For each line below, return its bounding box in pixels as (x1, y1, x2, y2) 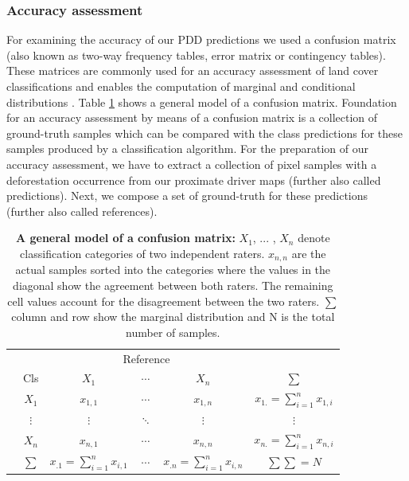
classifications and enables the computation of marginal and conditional (6, 78, 356, 94)
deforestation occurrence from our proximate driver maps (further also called (6, 171, 381, 188)
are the (291, 244, 326, 261)
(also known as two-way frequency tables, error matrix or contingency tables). (6, 46, 386, 63)
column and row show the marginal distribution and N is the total (11, 308, 335, 325)
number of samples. (126, 323, 220, 340)
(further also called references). (6, 202, 158, 219)
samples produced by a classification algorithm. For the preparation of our (6, 140, 368, 157)
